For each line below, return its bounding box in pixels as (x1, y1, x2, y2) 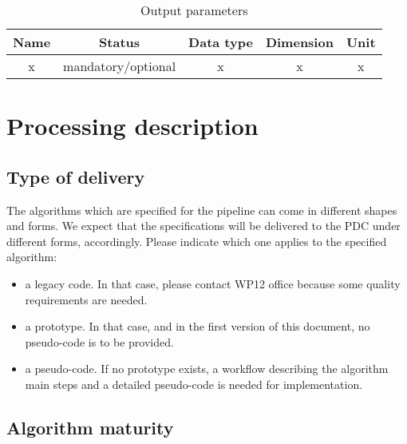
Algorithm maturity (6, 414, 174, 439)
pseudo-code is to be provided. (25, 333, 174, 350)
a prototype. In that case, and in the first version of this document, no (25, 318, 370, 335)
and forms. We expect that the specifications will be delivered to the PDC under (6, 217, 401, 234)
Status (99, 33, 140, 51)
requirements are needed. (25, 291, 148, 307)
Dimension (265, 33, 334, 51)
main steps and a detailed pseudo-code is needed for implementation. (25, 375, 363, 392)
